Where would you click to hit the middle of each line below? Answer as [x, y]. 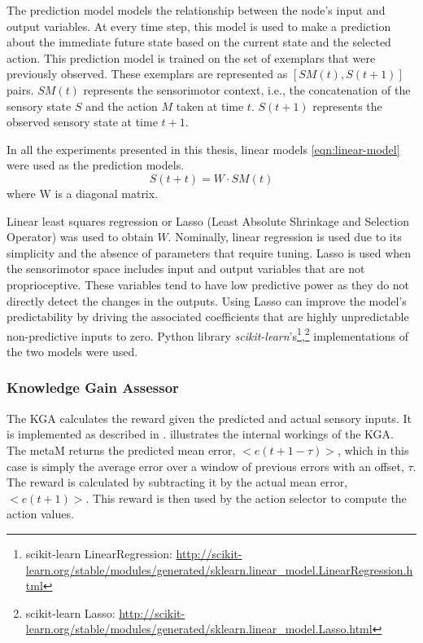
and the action [122, 106]
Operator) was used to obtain [80, 237]
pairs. [20, 89]
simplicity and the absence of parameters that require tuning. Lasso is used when [209, 252]
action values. [40, 514]
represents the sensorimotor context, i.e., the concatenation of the [247, 89]
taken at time [210, 106]
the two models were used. [72, 351]
